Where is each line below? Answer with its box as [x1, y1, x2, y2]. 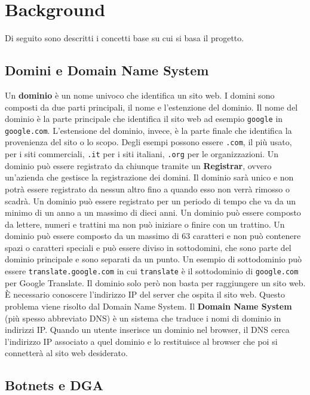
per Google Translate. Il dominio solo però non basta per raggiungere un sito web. [5, 276, 306, 289]
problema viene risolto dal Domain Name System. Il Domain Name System [5, 299, 292, 312]
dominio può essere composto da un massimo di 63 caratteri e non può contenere [5, 229, 301, 242]
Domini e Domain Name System [5, 61, 209, 79]
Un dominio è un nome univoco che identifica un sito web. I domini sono [5, 88, 275, 101]
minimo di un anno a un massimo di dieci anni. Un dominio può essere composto [5, 206, 301, 219]
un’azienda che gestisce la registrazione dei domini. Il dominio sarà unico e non [5, 171, 294, 183]
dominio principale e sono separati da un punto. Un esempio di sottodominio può [5, 253, 302, 265]
